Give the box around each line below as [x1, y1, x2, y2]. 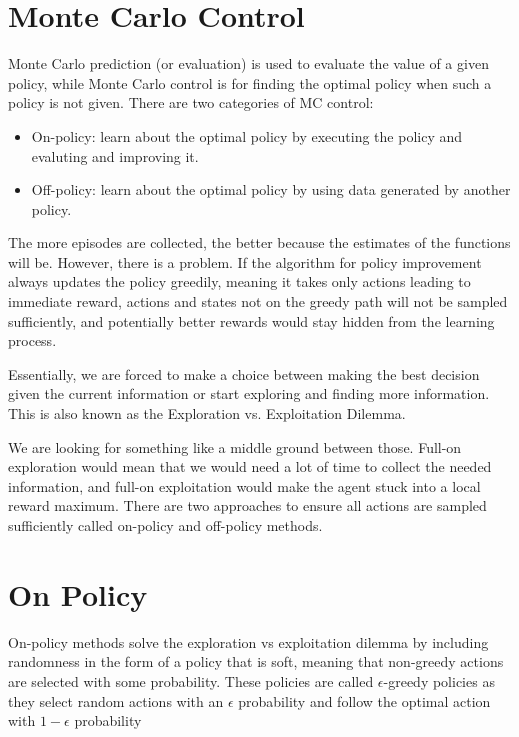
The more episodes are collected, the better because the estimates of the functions [8, 232, 511, 253]
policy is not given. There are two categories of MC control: [8, 92, 374, 113]
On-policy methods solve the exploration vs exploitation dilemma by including [8, 631, 489, 652]
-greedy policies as [383, 670, 495, 691]
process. [8, 330, 57, 351]
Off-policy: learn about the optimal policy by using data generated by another [31, 179, 511, 200]
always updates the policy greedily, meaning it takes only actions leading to [8, 271, 471, 292]
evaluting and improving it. [31, 145, 199, 166]
